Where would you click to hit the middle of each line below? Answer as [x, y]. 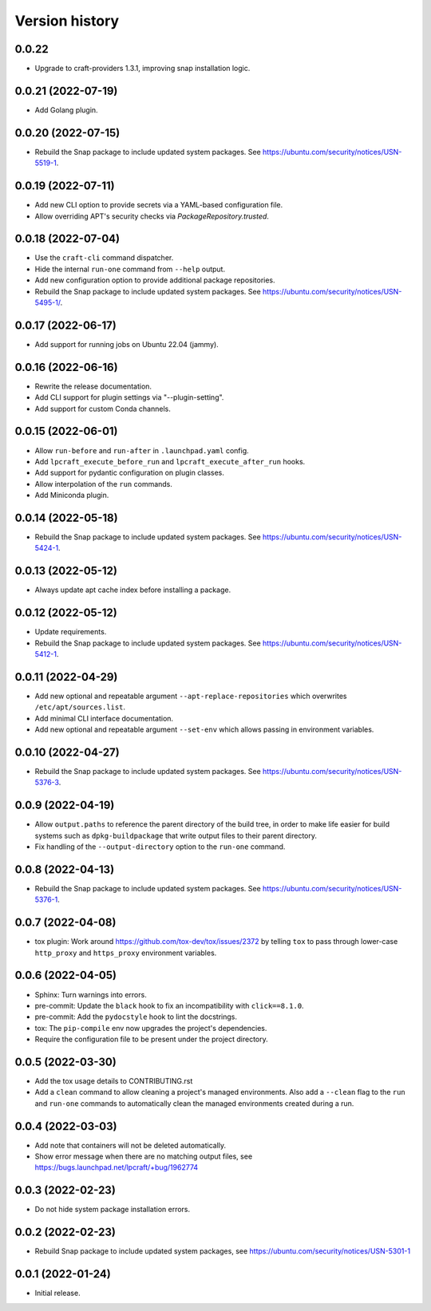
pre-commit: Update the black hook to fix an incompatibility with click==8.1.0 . [169, 1005]
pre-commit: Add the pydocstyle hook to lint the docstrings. [136, 1017]
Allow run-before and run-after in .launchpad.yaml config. [142, 450]
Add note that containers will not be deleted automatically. [130, 1145]
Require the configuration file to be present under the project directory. [152, 1039]
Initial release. [57, 1293]
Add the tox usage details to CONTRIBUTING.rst [114, 1081]
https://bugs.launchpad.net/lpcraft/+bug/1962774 [117, 1167]
